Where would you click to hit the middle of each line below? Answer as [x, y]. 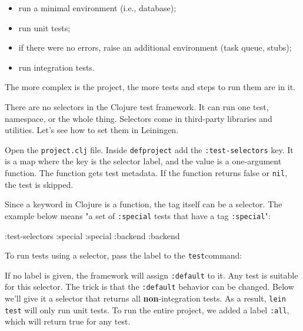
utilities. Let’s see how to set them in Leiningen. [92, 130]
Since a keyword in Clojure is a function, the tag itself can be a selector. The [144, 204]
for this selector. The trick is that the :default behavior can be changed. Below [149, 287]
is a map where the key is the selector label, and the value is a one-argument [143, 161]
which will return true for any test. [68, 321]
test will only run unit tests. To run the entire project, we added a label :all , [147, 310]
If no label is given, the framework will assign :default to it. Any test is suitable [151, 275]
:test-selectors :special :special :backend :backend [92, 235]
